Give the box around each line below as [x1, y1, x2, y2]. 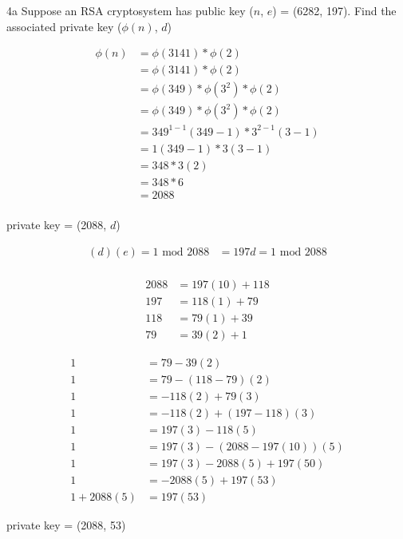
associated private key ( [6, 18, 122, 34]
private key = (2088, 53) [6, 517, 126, 533]
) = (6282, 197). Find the [272, 2, 397, 18]
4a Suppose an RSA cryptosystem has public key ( [6, 2, 254, 18]
